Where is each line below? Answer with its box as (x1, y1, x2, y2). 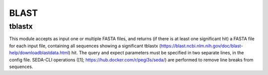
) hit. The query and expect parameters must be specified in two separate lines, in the (68, 50, 244, 56)
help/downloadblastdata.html (9, 50, 69, 56)
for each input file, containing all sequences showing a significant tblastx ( (9, 43, 161, 49)
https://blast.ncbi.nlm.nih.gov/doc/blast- (160, 43, 243, 49)
